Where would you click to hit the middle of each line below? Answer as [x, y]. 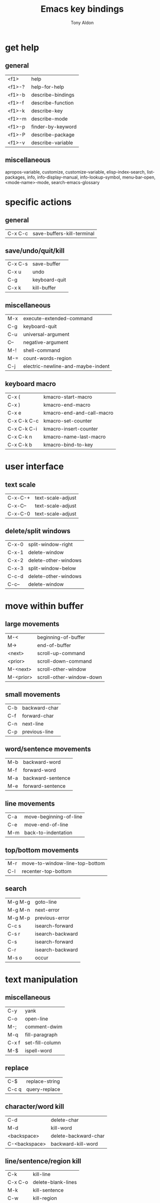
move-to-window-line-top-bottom [63, 863]
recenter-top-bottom [47, 871]
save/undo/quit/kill [35, 250]
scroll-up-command [61, 653]
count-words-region [47, 358]
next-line [33, 724]
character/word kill [35, 1107]
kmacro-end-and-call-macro [78, 413]
